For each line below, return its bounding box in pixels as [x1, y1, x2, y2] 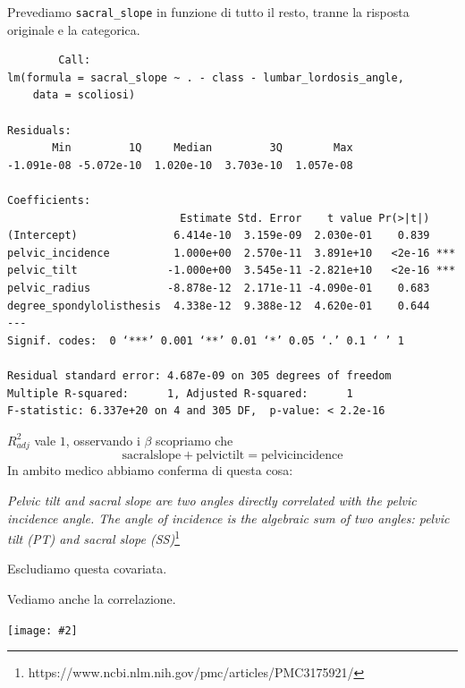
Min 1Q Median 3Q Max [52, 141, 353, 155]
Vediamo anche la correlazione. [7, 590, 176, 608]
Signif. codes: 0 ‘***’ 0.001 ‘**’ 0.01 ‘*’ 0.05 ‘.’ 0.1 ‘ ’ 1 [7, 334, 404, 347]
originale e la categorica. [7, 20, 140, 38]
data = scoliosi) [32, 89, 136, 102]
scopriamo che [156, 430, 233, 449]
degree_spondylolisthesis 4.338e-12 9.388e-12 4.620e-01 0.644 [7, 299, 430, 312]
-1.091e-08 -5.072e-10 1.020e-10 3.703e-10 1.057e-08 [7, 158, 353, 172]
